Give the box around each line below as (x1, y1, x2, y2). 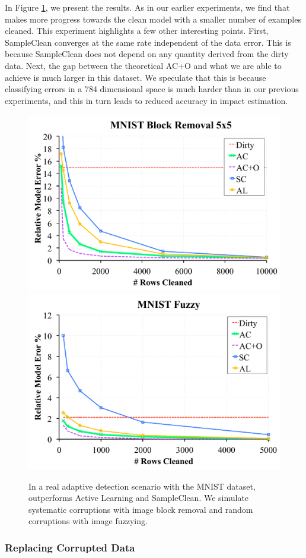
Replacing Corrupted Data (5, 540, 135, 554)
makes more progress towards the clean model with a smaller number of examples (5, 12, 301, 25)
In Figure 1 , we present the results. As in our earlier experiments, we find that (5, 1, 290, 13)
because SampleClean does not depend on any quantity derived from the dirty (5, 48, 289, 60)
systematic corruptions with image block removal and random (28, 503, 253, 515)
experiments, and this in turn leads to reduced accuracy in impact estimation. (5, 94, 288, 106)
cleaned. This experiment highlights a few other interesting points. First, (5, 24, 269, 37)
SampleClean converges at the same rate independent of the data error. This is (5, 36, 291, 48)
